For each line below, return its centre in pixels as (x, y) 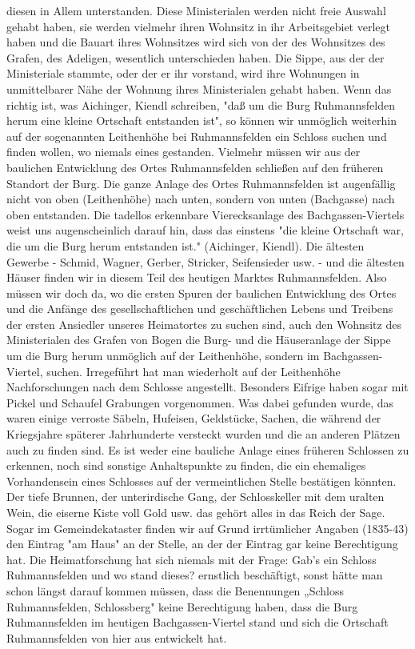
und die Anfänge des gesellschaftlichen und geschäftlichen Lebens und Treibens (200, 308)
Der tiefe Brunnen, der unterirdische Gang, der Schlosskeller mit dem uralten (196, 497)
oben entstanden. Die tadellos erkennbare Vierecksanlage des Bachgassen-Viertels (206, 214)
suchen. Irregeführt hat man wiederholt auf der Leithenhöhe (194, 371)
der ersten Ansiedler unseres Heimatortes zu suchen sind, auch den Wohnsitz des (204, 324)
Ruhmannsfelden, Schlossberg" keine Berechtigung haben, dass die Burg (182, 606)
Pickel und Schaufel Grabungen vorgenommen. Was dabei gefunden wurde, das (200, 402)
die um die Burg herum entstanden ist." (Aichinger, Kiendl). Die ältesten (186, 245)
